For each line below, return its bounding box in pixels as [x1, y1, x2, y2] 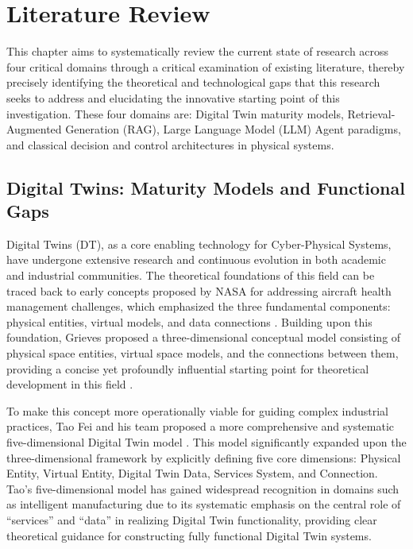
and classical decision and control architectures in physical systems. [6, 136, 334, 153]
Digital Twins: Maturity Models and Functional [6, 175, 405, 199]
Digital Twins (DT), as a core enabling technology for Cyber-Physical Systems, [6, 235, 392, 252]
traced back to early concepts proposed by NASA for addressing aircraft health [6, 282, 392, 299]
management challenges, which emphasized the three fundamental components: [6, 298, 391, 315]
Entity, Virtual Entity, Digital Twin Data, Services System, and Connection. [6, 465, 378, 481]
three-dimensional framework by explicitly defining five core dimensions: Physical [6, 449, 401, 466]
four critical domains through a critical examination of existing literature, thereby [6, 58, 405, 75]
